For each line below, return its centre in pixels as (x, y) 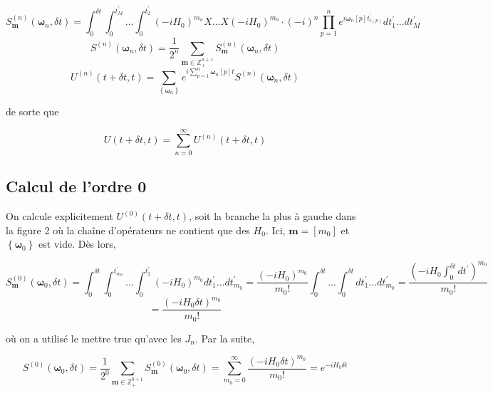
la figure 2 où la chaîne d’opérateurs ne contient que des (128, 230)
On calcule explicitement (59, 216)
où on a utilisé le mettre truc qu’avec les (94, 338)
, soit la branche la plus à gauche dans (273, 216)
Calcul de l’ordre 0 (76, 186)
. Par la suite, (225, 338)
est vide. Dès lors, (77, 244)
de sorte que (32, 111)
